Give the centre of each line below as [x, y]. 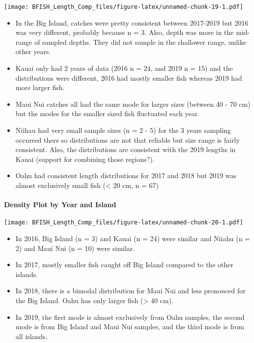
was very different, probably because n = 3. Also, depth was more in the [125, 32]
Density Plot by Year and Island [60, 204]
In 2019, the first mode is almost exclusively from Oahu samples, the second [130, 317]
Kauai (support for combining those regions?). [85, 159]
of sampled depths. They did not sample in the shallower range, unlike [140, 42]
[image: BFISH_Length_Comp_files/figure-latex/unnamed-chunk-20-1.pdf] [124, 223]
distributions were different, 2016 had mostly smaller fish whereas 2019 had [129, 78]
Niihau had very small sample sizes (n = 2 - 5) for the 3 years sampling [123, 130]
